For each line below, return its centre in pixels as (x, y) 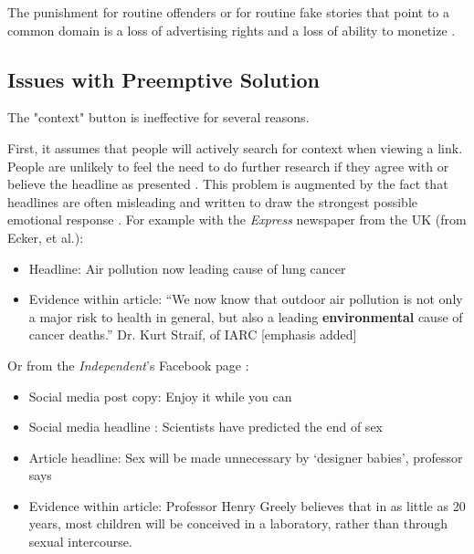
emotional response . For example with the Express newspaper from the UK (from (237, 220)
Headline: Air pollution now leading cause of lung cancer (187, 268)
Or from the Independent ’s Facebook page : (128, 365)
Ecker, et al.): (46, 237)
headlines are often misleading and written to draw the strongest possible (213, 201)
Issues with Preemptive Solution (163, 79)
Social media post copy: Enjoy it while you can (160, 396)
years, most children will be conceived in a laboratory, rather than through (238, 523)
